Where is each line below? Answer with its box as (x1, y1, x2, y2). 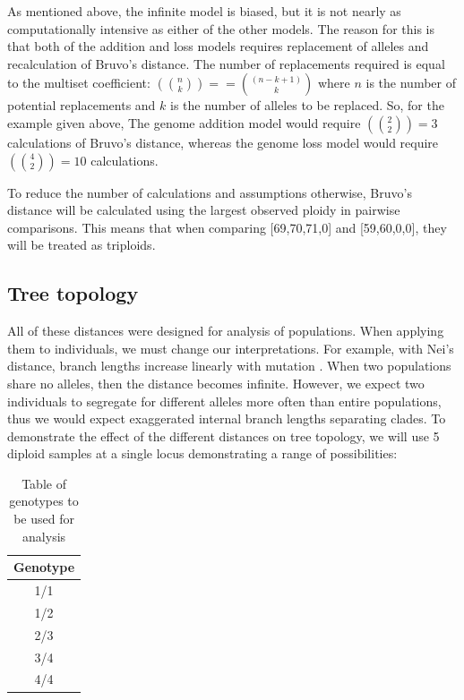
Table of (21, 474, 66, 492)
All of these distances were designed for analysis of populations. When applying (7, 321, 444, 340)
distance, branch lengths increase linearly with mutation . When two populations (7, 356, 451, 375)
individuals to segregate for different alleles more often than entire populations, (7, 391, 442, 410)
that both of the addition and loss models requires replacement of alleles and (7, 37, 429, 55)
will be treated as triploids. (7, 235, 156, 254)
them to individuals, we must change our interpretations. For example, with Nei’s (7, 338, 454, 357)
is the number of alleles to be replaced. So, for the (170, 96, 444, 115)
